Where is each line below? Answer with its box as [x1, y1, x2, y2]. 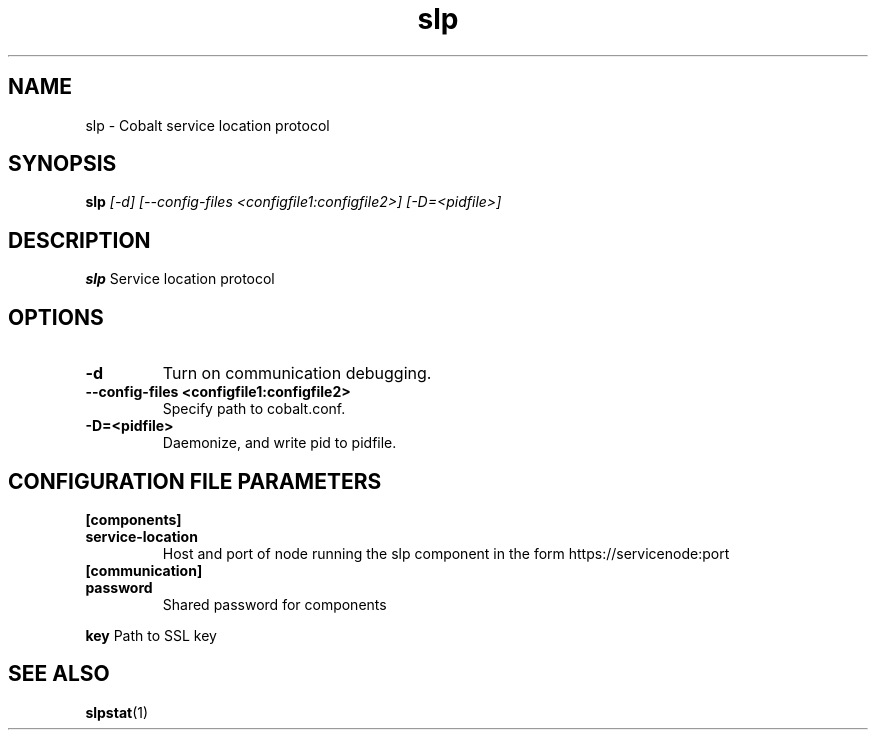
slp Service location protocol [85, 270, 275, 288]
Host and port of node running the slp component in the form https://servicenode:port [162, 544, 730, 562]
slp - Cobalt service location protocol [85, 116, 330, 134]
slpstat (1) [85, 703, 149, 721]
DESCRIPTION [8, 227, 151, 253]
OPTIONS [8, 304, 104, 330]
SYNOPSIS [8, 151, 117, 177]
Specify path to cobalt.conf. [162, 400, 346, 418]
